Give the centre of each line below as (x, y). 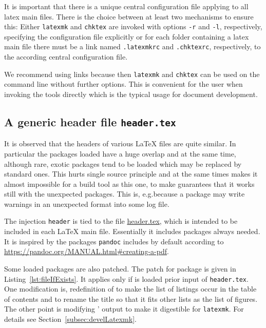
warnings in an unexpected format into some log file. (87, 204)
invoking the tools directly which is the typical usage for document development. (131, 94)
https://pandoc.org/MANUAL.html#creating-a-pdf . (87, 251)
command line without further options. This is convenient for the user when (123, 84)
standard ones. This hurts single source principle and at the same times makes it (131, 174)
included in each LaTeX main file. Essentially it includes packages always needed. (132, 231)
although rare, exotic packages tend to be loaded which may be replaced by (123, 163)
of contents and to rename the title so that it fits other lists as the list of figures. (131, 298)
